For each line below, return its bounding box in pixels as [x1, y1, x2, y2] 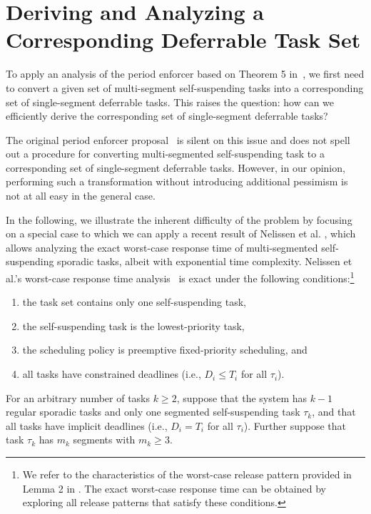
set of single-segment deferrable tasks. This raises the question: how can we [6, 94, 335, 109]
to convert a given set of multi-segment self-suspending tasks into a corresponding [6, 80, 364, 95]
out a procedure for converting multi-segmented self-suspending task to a [6, 146, 325, 161]
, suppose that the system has [176, 390, 308, 405]
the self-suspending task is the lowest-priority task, [22, 318, 245, 333]
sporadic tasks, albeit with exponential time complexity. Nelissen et [57, 254, 352, 269]
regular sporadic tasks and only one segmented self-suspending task [6, 404, 300, 419]
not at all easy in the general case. [6, 188, 156, 203]
